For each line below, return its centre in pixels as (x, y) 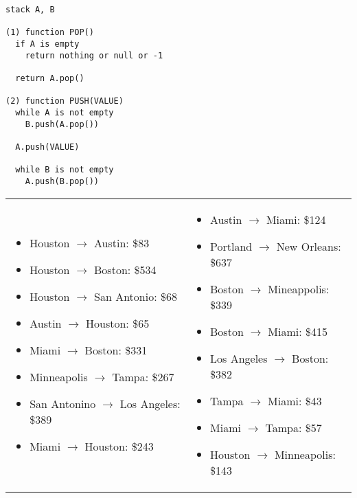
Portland (231, 246)
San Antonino (63, 404)
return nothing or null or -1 (94, 55)
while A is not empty (65, 112)
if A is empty (47, 44)
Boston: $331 (116, 350)
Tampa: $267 (143, 377)
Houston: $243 (119, 446)
